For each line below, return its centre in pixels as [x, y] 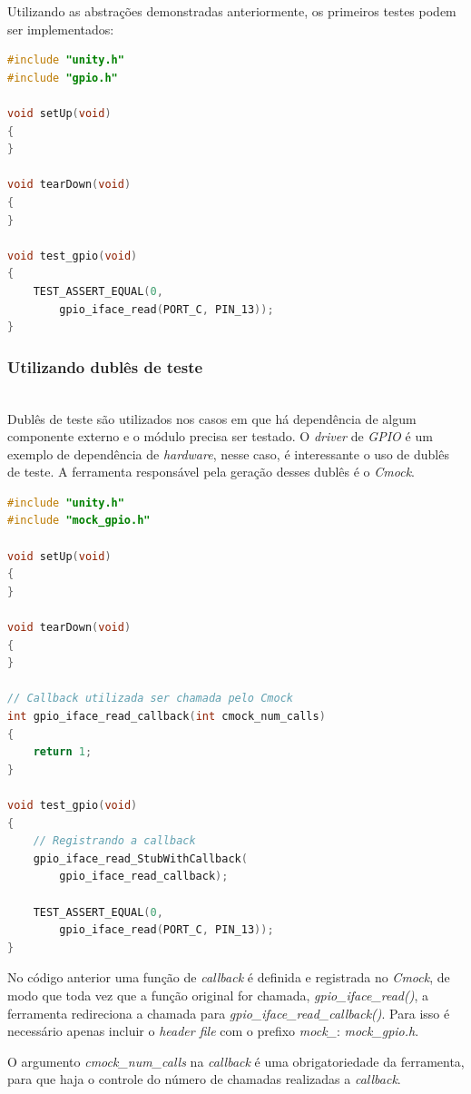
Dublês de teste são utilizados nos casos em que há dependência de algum [212, 418]
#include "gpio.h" [63, 78]
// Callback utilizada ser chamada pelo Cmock [150, 699]
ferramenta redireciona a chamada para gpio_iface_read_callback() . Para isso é [229, 1013]
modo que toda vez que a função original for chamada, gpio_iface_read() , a [218, 995]
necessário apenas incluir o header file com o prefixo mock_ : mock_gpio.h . [213, 1031]
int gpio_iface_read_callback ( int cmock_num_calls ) [167, 716]
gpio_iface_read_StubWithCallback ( [140, 858]
